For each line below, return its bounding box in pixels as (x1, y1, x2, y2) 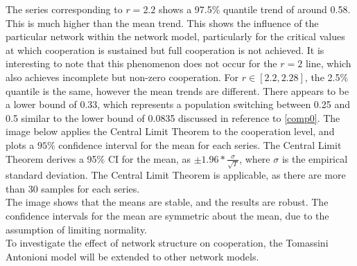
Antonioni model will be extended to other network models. (6, 249, 259, 263)
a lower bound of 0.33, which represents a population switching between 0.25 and (6, 97, 350, 112)
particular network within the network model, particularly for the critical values (6, 29, 345, 44)
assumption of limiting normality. (6, 222, 148, 236)
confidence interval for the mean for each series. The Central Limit (58, 137, 342, 152)
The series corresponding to (6, 2, 123, 16)
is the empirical (281, 151, 348, 166)
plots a (6, 137, 35, 152)
